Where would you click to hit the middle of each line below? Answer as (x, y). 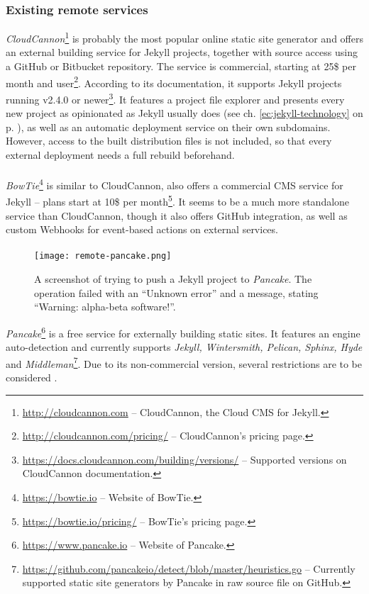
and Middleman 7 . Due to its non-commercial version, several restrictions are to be (184, 362)
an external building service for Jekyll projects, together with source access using (182, 52)
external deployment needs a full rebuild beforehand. (120, 154)
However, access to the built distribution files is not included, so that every (169, 141)
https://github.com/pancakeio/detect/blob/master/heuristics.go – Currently (189, 568)
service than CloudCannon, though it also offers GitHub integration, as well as (177, 215)
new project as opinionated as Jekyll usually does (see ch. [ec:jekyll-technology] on (184, 113)
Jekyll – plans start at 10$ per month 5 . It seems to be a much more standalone (178, 201)
